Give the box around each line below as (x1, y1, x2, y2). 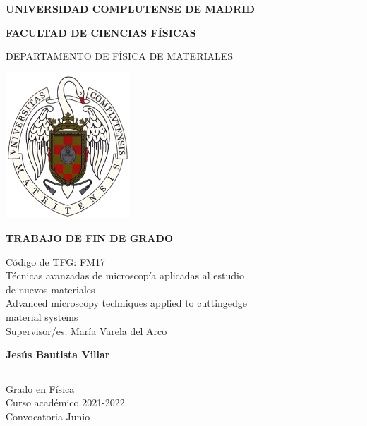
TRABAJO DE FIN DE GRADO (6, 230, 173, 245)
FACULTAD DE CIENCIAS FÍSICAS (6, 25, 196, 39)
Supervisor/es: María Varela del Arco (6, 323, 167, 338)
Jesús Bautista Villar (6, 347, 110, 362)
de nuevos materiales (6, 281, 95, 296)
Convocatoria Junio (6, 408, 90, 423)
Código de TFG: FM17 (6, 254, 105, 269)
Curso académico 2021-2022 (6, 395, 125, 410)
